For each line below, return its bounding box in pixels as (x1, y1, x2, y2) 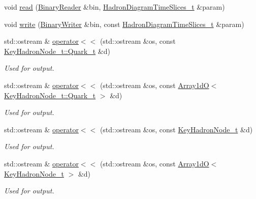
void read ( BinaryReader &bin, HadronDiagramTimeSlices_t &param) (4, 2, 225, 12)
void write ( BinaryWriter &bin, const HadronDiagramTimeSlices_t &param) (4, 18, 244, 29)
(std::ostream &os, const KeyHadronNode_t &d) (100, 124, 253, 134)
